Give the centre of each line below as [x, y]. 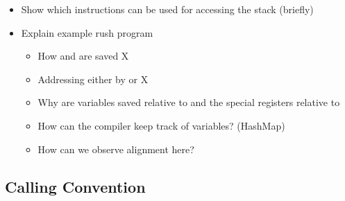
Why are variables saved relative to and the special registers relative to [189, 102]
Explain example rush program [87, 32]
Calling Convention [75, 186]
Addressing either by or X [93, 79]
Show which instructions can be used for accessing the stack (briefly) [167, 9]
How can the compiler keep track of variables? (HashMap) [161, 125]
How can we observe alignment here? [116, 149]
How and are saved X [83, 56]
